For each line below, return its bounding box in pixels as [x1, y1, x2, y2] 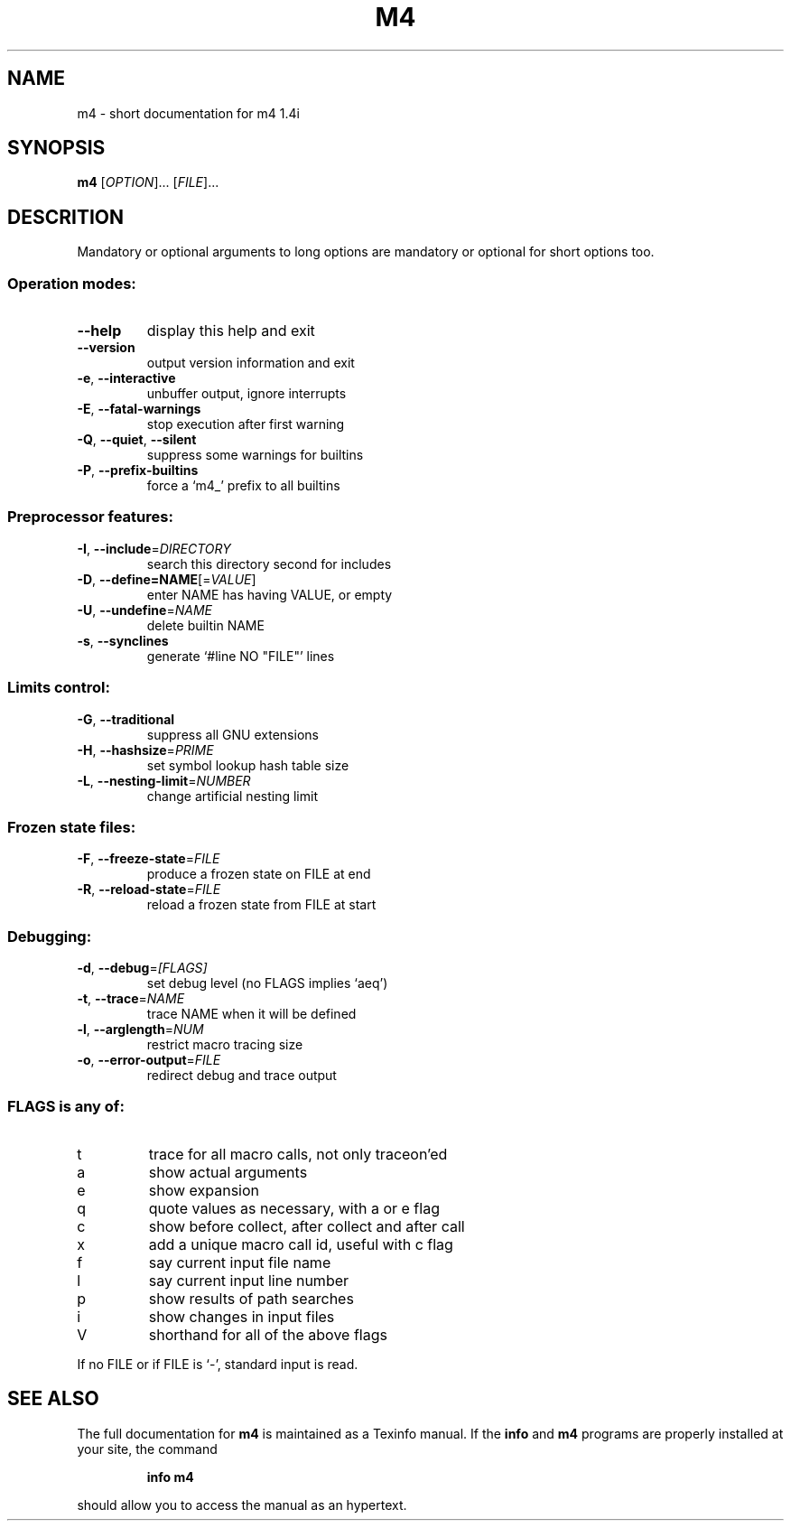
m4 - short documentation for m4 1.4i [77, 105, 300, 121]
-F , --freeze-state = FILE [77, 851, 220, 867]
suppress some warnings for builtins [146, 447, 364, 463]
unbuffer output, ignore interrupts [146, 386, 347, 402]
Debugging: [7, 927, 92, 946]
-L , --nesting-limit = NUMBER [77, 772, 251, 788]
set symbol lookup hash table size [146, 757, 349, 773]
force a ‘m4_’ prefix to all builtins [146, 478, 340, 494]
